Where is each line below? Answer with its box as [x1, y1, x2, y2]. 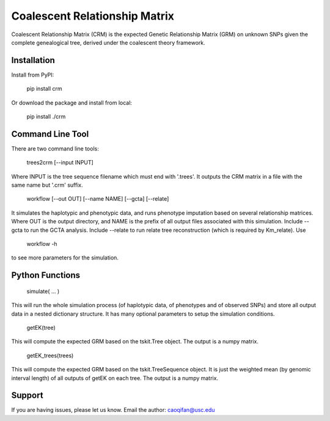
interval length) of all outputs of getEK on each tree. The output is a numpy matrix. [11, 374, 219, 382]
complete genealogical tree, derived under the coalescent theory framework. [11, 39, 206, 46]
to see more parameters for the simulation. [11, 254, 119, 261]
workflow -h [26, 240, 57, 248]
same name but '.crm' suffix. [11, 181, 83, 189]
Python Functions [11, 270, 81, 281]
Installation [11, 55, 55, 65]
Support [11, 390, 43, 401]
